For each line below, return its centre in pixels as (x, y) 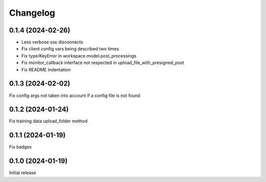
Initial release (23, 173)
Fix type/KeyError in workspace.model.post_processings (79, 56)
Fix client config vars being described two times (70, 49)
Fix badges (20, 147)
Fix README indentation (46, 69)
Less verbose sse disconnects (52, 42)
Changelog (32, 13)
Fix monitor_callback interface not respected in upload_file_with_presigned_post (103, 63)
